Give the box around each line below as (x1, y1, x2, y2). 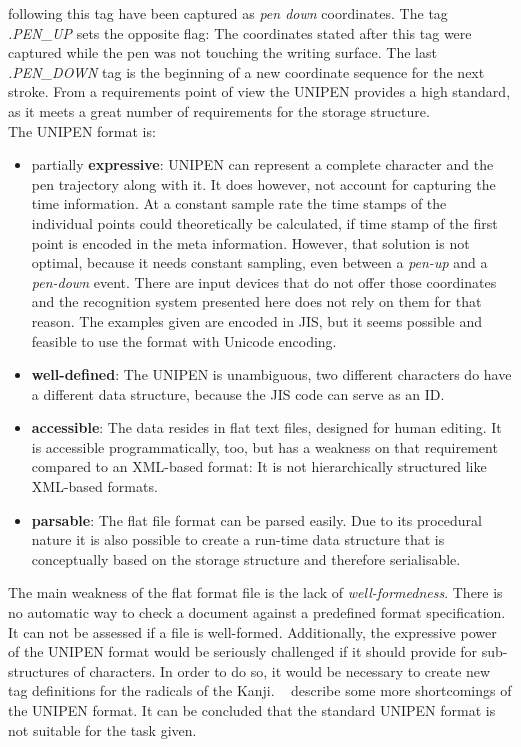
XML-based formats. (31, 476, 158, 497)
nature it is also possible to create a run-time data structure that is (31, 529, 445, 550)
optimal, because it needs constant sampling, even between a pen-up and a (31, 252, 488, 273)
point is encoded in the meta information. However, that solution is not (31, 232, 470, 253)
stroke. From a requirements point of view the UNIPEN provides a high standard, (8, 81, 511, 102)
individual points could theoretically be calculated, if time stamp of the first (31, 212, 498, 233)
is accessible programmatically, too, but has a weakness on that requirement (31, 436, 498, 457)
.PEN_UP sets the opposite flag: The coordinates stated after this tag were (8, 22, 472, 43)
